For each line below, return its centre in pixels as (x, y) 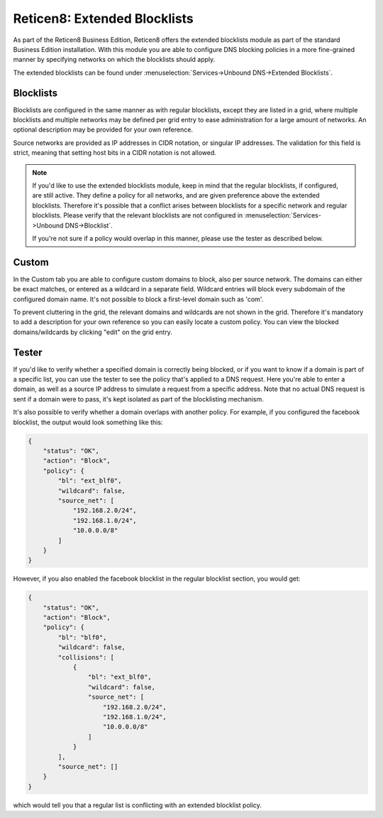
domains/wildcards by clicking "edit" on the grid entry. (93, 332)
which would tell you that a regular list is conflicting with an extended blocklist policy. (138, 805)
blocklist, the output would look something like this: (88, 422)
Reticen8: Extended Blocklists (104, 18)
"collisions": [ (86, 657)
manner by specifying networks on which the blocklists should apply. (114, 60)
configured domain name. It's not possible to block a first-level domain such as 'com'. (138, 299)
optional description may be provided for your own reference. (103, 130)
